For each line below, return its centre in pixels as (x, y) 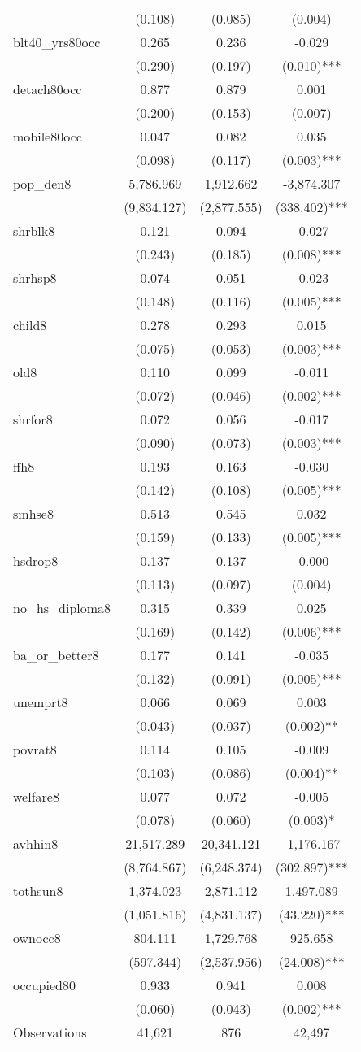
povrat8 (35, 749)
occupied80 (44, 985)
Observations (50, 1032)
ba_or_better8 (56, 655)
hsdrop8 (36, 561)
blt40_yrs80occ (57, 42)
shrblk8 (34, 230)
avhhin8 (36, 843)
